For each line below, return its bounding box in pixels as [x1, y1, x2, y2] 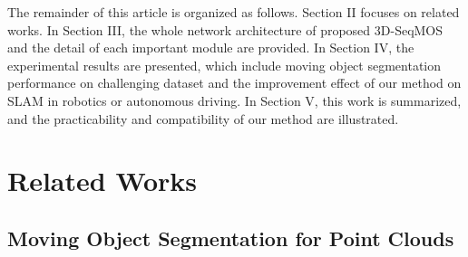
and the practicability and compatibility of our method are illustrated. [7, 109, 399, 128]
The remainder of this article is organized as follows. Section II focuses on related [7, 3, 460, 21]
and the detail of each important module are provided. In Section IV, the [7, 38, 414, 57]
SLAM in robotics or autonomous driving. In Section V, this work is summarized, [7, 90, 462, 109]
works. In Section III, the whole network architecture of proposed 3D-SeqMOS [7, 20, 444, 39]
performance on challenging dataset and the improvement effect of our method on [7, 73, 462, 92]
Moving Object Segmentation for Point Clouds [7, 224, 454, 252]
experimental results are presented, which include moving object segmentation [7, 55, 442, 74]
